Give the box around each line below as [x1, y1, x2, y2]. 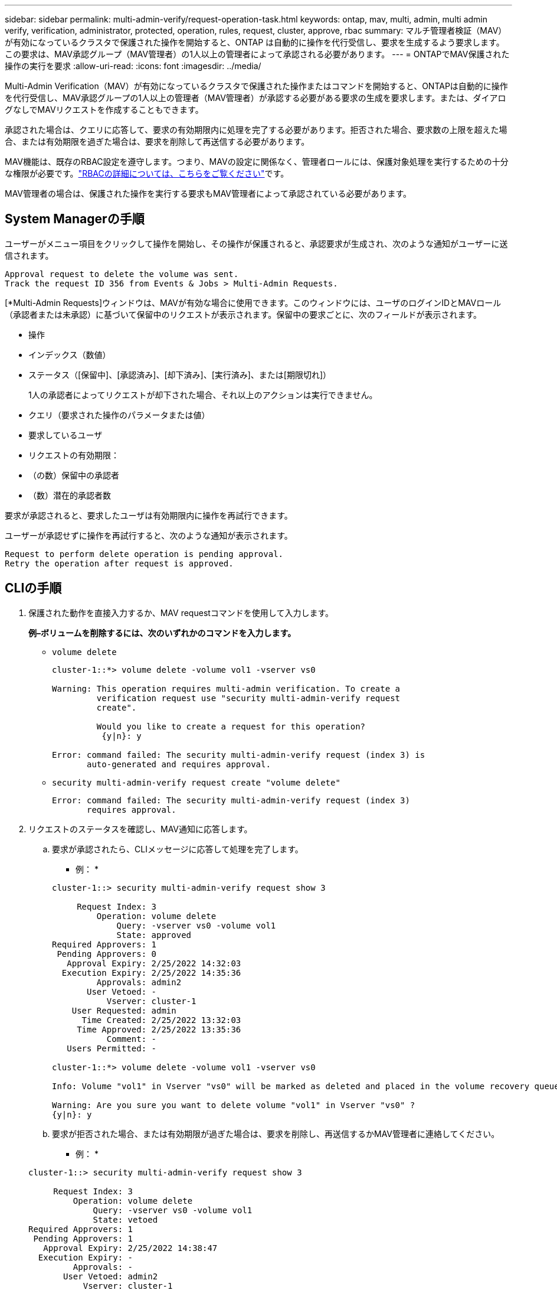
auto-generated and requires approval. [87, 759, 271, 769]
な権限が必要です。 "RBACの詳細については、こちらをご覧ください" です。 [5, 168, 289, 178]
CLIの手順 [5, 581, 62, 596]
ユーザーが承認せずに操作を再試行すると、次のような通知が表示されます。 [5, 530, 293, 540]
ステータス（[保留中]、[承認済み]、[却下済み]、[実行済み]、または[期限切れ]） [28, 369, 332, 380]
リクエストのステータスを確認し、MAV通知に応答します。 [28, 823, 253, 834]
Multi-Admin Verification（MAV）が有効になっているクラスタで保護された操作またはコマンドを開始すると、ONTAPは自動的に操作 [5, 81, 508, 91]
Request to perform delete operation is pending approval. [5, 549, 284, 559]
